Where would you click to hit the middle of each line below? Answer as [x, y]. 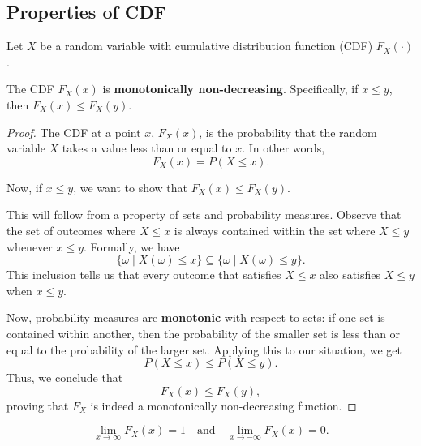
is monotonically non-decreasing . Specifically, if [230, 89]
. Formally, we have [132, 246]
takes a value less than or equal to [147, 148]
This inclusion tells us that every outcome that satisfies [144, 274]
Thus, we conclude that [65, 377]
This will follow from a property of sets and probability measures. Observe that [204, 214]
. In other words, [284, 148]
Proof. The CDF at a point [74, 132]
